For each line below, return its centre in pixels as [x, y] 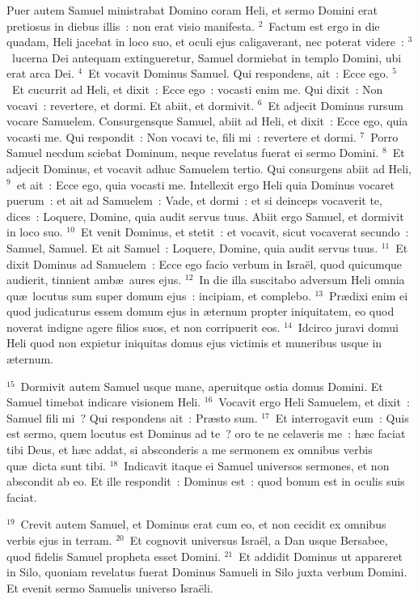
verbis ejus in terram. [59, 540]
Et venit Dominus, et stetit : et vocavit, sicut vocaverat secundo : [245, 232]
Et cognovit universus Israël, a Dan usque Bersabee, [259, 540]
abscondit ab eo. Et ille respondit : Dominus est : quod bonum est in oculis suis [206, 481]
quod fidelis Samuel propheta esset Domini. [114, 556]
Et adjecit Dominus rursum [336, 105]
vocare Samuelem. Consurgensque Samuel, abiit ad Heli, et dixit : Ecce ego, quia [207, 121]
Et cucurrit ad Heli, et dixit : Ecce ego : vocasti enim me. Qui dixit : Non [197, 89]
